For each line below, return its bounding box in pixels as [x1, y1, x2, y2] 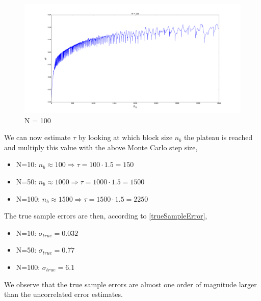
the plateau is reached [184, 132, 253, 143]
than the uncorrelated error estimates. [4, 289, 123, 299]
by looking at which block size [78, 132, 173, 143]
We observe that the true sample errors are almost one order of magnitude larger [4, 279, 257, 289]
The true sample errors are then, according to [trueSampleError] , [4, 210, 207, 221]
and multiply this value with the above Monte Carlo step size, [4, 142, 198, 152]
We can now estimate [4, 132, 71, 143]
